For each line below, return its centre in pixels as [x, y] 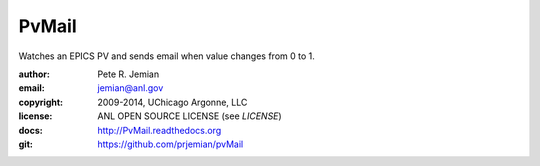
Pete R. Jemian [128, 74]
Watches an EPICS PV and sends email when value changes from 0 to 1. [166, 56]
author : [34, 74]
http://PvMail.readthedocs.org [159, 130]
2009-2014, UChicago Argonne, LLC [172, 102]
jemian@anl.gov [130, 88]
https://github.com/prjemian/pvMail [170, 144]
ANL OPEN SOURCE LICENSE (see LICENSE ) [189, 116]
